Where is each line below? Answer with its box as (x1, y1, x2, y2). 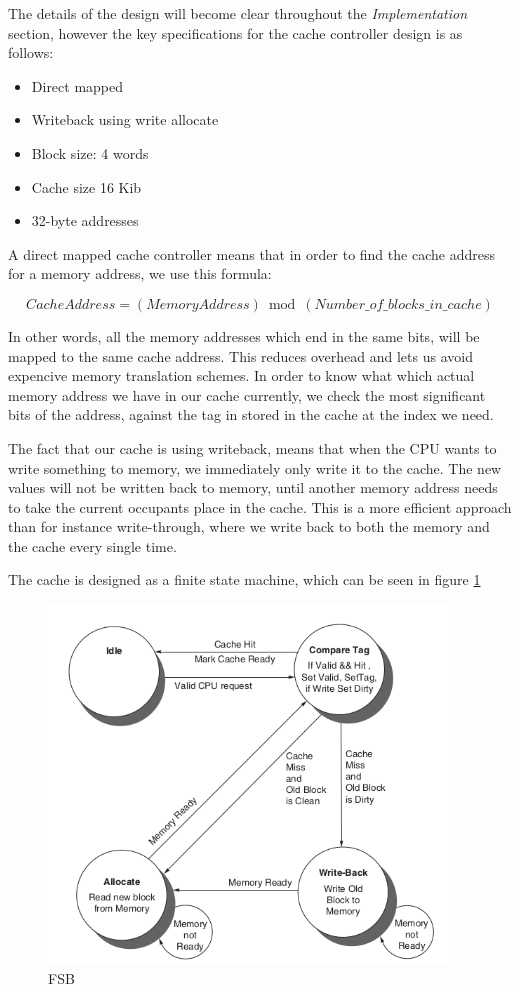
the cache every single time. (8, 535, 177, 556)
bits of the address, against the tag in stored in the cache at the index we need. (8, 404, 494, 425)
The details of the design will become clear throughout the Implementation (8, 3, 468, 23)
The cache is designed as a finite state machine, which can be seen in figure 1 (8, 569, 481, 590)
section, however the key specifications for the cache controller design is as (8, 22, 463, 43)
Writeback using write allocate (31, 109, 219, 130)
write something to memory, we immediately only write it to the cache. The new (8, 457, 502, 478)
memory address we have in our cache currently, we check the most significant (8, 384, 486, 405)
